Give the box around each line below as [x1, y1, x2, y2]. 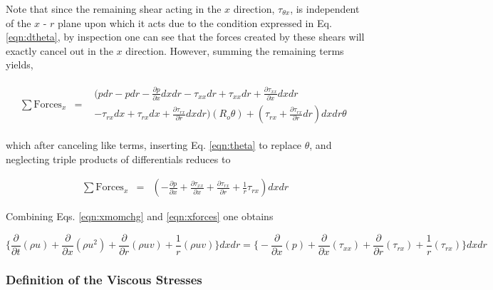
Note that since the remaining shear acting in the [6, 1, 222, 16]
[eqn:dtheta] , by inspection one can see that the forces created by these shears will [6, 29, 365, 44]
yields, [6, 57, 33, 72]
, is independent [290, 1, 360, 16]
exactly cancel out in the [6, 43, 113, 58]
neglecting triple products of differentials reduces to [6, 151, 231, 166]
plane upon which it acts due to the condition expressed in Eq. [58, 15, 332, 30]
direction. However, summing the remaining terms [125, 43, 344, 58]
